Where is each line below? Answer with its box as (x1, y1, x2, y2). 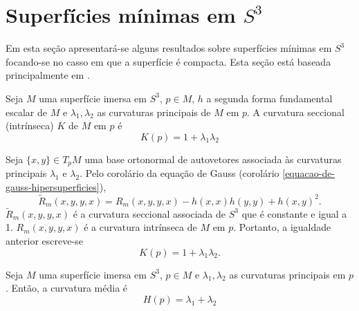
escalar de (6, 104, 47, 119)
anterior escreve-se (6, 233, 83, 247)
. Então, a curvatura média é (6, 281, 128, 295)
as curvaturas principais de (97, 104, 211, 119)
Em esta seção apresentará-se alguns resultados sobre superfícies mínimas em (6, 41, 332, 55)
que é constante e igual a (241, 206, 347, 220)
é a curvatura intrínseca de (84, 220, 197, 234)
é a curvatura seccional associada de (73, 206, 226, 220)
